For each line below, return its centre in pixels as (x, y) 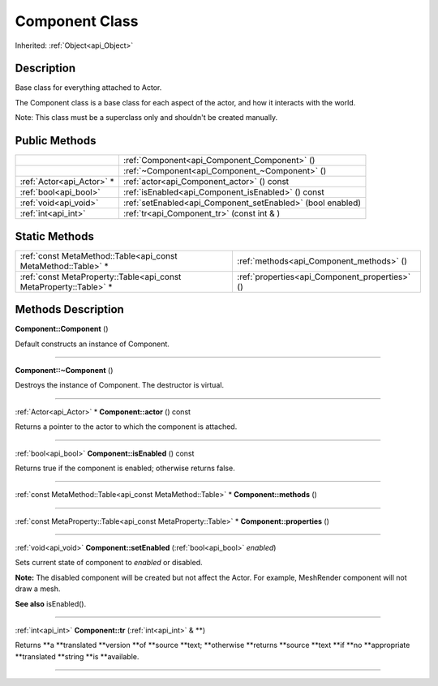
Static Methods (55, 236)
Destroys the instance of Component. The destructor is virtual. (120, 385)
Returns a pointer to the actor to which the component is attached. (126, 427)
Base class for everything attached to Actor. (88, 88)
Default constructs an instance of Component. (92, 344)
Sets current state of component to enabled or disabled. (109, 563)
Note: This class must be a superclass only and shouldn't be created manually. (146, 118)
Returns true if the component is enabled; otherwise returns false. (125, 468)
